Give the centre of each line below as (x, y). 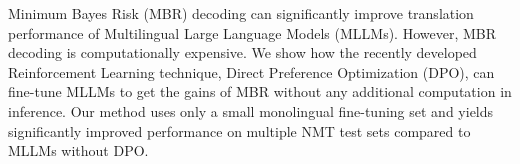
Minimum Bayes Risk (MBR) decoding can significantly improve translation (241, 13)
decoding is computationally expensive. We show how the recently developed (242, 52)
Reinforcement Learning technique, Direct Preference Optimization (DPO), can (251, 71)
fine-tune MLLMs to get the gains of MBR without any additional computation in (260, 91)
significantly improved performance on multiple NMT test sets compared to (239, 130)
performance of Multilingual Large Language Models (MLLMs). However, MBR (252, 32)
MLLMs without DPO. (78, 150)
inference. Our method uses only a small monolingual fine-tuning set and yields (251, 110)
